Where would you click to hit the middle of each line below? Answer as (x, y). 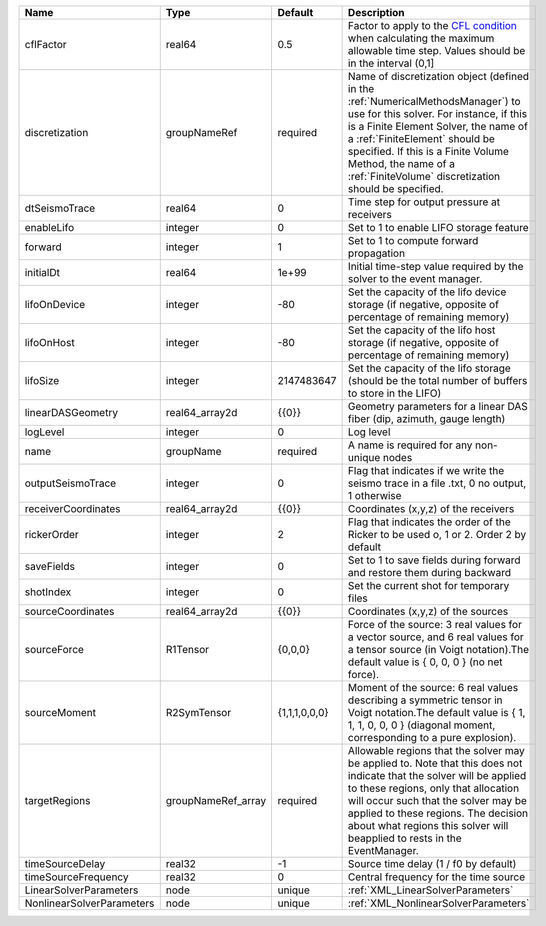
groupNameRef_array (216, 800)
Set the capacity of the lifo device (427, 292)
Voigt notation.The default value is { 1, (436, 712)
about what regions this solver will (428, 825)
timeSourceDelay (65, 863)
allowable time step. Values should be (436, 50)
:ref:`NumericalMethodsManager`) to (434, 101)
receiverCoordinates (72, 508)
